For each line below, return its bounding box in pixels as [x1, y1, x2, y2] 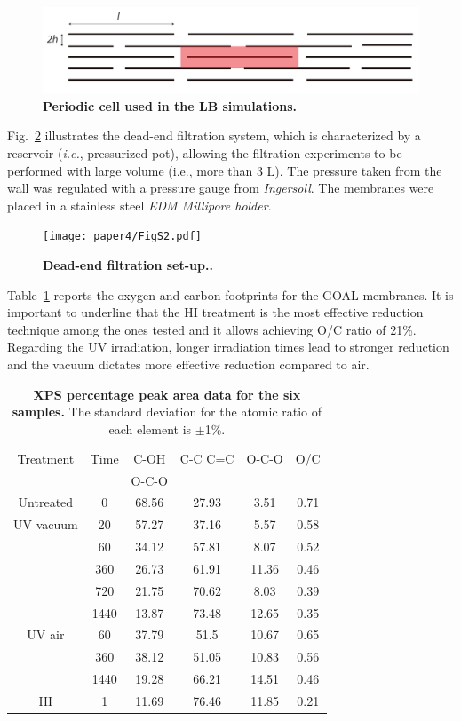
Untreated [18, 493, 74, 511]
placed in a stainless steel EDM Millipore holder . [7, 195, 272, 214]
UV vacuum [13, 515, 78, 534]
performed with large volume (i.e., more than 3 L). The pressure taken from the [7, 161, 442, 179]
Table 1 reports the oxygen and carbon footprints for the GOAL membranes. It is [7, 285, 454, 304]
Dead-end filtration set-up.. [43, 256, 213, 274]
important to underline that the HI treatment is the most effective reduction [7, 303, 424, 321]
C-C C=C [179, 448, 234, 467]
